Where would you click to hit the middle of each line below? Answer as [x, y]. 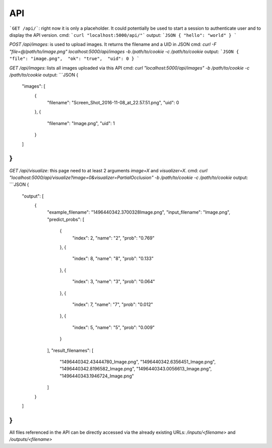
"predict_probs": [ [66, 219]
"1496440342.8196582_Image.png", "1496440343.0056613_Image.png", [136, 369]
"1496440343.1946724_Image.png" [97, 376]
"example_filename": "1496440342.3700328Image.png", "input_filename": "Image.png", [139, 212]
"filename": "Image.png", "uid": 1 [81, 123]
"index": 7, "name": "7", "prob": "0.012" [113, 304]
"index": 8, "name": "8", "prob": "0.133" [113, 259]
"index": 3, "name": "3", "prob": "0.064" [114, 282]
